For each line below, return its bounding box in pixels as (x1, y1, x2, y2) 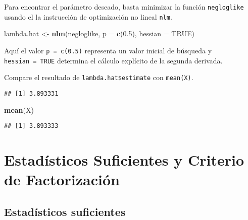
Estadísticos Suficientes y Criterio (4, 149, 244, 170)
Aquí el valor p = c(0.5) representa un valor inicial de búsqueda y (4, 45, 212, 55)
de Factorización (4, 169, 120, 190)
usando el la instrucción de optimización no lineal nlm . (4, 11, 172, 22)
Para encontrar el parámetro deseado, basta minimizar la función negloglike (4, 2, 244, 12)
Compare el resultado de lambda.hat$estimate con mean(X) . (4, 72, 193, 83)
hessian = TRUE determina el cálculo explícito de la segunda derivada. (4, 55, 223, 65)
